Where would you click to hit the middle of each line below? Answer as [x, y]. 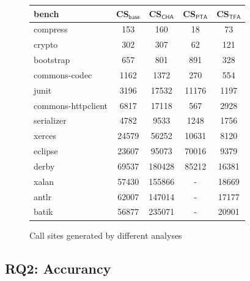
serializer [50, 120]
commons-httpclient [71, 105]
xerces [45, 136]
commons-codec [63, 74]
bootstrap [52, 60]
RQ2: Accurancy [58, 268]
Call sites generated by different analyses [106, 235]
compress [51, 29]
